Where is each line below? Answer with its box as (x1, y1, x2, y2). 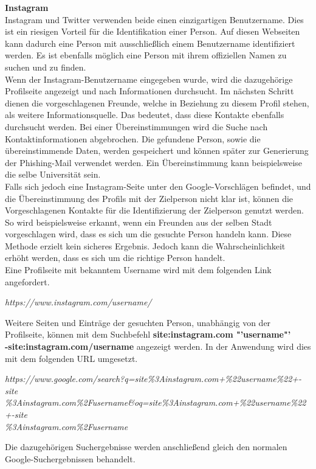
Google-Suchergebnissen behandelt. (5, 452, 136, 465)
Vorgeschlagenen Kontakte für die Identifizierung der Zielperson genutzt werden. (5, 204, 304, 217)
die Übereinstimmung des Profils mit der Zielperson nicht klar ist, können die (5, 192, 294, 204)
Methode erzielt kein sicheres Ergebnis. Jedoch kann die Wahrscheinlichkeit (5, 239, 286, 252)
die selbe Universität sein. (5, 168, 101, 181)
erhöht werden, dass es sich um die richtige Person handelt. (5, 251, 225, 264)
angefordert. (5, 275, 50, 288)
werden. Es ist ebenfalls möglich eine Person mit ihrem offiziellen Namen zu (5, 49, 287, 61)
